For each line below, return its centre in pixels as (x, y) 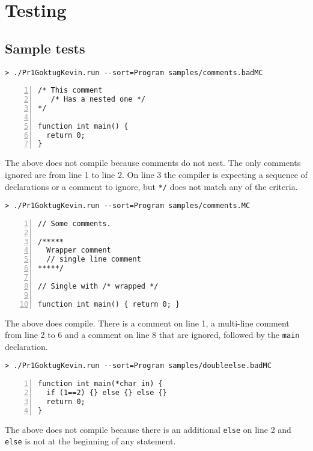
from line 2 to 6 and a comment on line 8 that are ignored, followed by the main (152, 335)
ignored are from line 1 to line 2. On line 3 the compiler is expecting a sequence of (156, 174)
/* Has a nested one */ (98, 100)
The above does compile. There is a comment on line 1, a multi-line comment (147, 323)
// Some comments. (74, 223)
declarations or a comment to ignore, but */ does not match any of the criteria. (151, 186)
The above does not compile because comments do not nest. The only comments (153, 163)
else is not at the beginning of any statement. (90, 441)
